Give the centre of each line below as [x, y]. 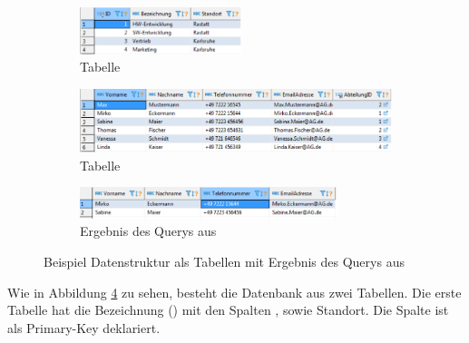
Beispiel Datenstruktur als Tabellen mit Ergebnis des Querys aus [224, 262]
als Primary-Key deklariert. [84, 327]
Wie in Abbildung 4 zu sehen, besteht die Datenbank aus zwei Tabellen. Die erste [234, 292]
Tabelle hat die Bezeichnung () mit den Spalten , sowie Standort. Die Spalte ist [228, 310]
